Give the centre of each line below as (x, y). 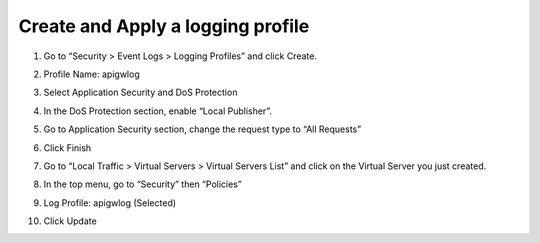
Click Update (70, 221)
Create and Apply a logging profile (164, 26)
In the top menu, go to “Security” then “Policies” (142, 184)
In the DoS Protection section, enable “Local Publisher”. (157, 111)
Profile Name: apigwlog (91, 74)
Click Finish (67, 147)
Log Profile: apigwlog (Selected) (110, 202)
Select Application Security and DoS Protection (140, 92)
